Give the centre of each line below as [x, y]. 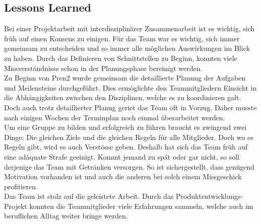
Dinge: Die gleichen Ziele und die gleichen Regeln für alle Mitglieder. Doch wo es [129, 137]
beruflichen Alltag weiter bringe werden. [66, 216]
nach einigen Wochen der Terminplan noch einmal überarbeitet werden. [115, 117]
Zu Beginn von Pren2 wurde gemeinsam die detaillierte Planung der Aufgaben [125, 78]
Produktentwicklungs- [210, 196]
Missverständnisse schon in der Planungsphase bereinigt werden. [103, 68]
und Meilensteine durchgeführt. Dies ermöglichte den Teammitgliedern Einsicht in [130, 87]
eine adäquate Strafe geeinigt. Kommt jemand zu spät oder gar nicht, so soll [122, 156]
